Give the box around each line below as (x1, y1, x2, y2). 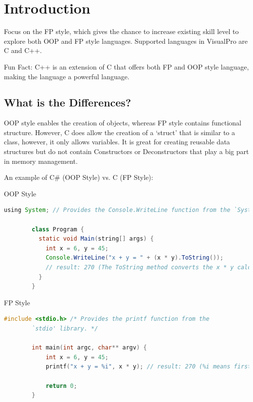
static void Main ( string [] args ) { (38, 235, 154, 243)
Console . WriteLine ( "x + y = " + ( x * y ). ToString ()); (45, 254, 224, 262)
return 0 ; (45, 382, 77, 389)
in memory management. (4, 156, 78, 166)
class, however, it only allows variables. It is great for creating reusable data (4, 137, 230, 147)
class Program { (32, 226, 84, 233)
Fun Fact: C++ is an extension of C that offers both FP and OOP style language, (4, 61, 249, 71)
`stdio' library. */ (32, 325, 98, 332)
